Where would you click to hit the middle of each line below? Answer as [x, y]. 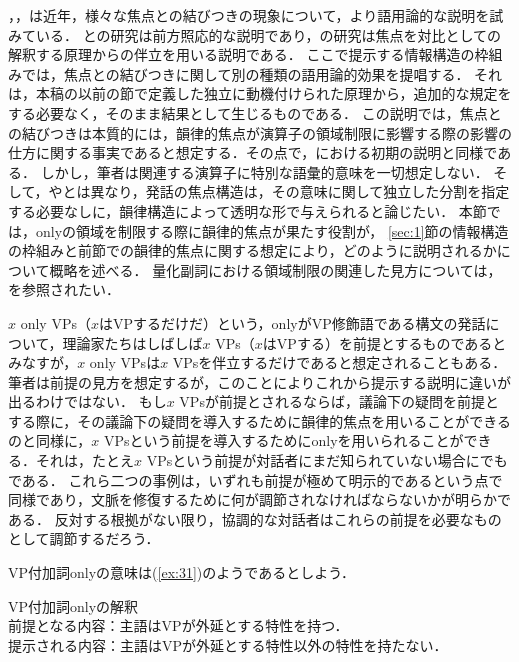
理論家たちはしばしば [132, 342]
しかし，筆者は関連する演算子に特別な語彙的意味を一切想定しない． [264, 171]
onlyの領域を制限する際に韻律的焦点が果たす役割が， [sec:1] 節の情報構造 [272, 230]
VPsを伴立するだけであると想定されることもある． [339, 362]
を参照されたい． [64, 289]
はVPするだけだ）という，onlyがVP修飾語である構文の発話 [292, 322]
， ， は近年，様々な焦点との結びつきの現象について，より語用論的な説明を [249, 15]
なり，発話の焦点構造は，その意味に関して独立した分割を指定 [307, 191]
